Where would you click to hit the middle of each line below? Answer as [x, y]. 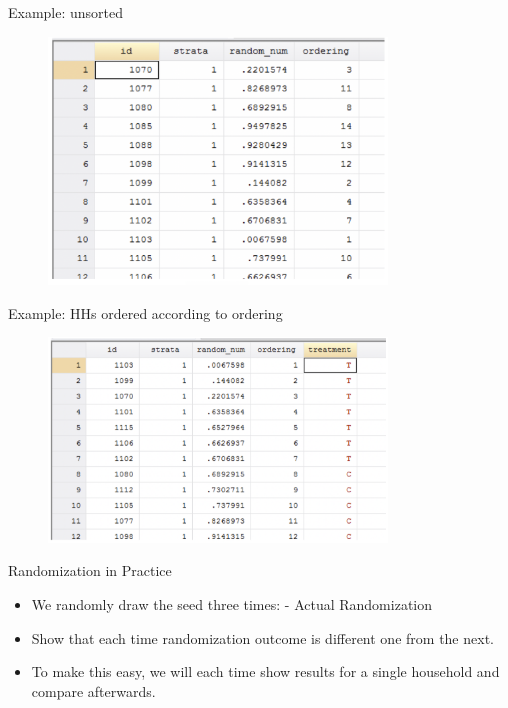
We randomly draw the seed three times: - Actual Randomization [232, 603]
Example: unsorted [66, 12]
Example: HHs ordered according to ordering [145, 312]
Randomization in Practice [90, 570]
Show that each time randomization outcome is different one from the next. [262, 637]
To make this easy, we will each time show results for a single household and [265, 671]
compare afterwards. [93, 690]
